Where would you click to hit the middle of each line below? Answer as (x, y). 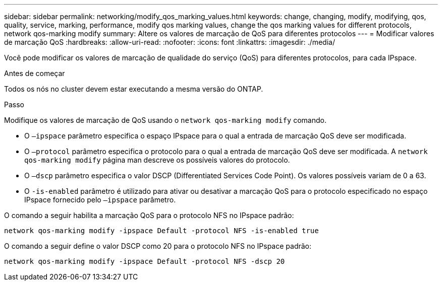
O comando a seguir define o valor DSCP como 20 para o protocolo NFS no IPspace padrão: (158, 246)
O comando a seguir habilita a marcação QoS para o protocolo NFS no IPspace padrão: (149, 215)
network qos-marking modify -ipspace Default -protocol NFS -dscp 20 (145, 261)
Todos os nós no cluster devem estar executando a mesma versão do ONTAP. (134, 89)
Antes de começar (35, 73)
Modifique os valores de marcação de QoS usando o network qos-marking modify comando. (165, 120)
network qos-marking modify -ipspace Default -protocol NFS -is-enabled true (161, 231)
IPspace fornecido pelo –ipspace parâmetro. (100, 200)
